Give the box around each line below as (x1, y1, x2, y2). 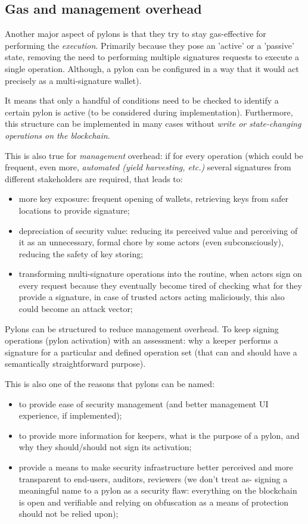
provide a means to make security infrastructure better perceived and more (18, 461, 293, 473)
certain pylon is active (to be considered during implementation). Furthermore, (5, 105, 293, 118)
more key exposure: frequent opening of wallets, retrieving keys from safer (18, 192, 288, 205)
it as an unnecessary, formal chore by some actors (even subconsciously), (18, 236, 284, 248)
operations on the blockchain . (5, 129, 110, 141)
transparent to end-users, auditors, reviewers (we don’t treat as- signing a (18, 472, 288, 485)
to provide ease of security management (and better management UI (18, 397, 269, 410)
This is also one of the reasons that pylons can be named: (5, 378, 215, 390)
